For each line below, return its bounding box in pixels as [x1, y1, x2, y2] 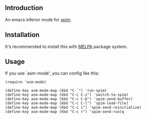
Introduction [5, 4, 44, 12]
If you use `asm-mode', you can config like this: [5, 70, 100, 76]
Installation [5, 31, 40, 39]
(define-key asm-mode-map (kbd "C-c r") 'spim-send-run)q [5, 109, 124, 114]
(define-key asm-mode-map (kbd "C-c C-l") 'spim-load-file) [5, 101, 129, 106]
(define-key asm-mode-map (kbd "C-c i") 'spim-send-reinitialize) [5, 105, 142, 110]
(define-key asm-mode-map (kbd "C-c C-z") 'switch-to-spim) [5, 92, 129, 97]
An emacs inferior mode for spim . [5, 16, 72, 22]
